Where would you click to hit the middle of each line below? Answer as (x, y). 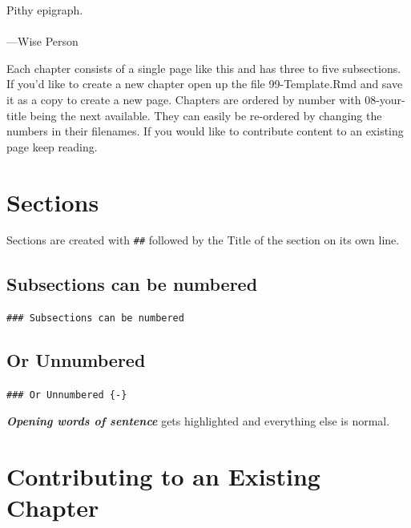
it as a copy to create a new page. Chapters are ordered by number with (184, 99)
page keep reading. (52, 146)
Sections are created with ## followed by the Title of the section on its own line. (203, 240)
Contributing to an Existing (163, 476)
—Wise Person (42, 41)
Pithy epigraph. (45, 10)
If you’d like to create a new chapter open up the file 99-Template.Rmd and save (205, 84)
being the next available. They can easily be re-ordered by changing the (206, 115)
